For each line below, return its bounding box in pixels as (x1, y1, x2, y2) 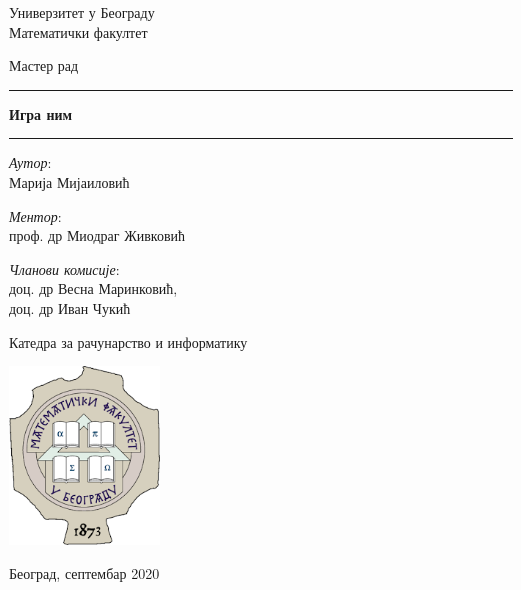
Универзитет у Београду (9, 2, 155, 22)
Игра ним (9, 103, 73, 124)
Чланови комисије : (9, 258, 120, 279)
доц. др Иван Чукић (9, 297, 131, 318)
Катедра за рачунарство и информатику (9, 331, 248, 352)
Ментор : (9, 205, 62, 226)
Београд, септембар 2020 (9, 562, 160, 583)
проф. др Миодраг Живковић (9, 225, 186, 246)
